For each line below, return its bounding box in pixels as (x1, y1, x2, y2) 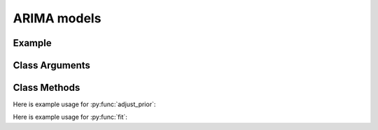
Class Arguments (13, 59, 91, 71)
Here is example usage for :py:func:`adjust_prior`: (13, 100, 156, 108)
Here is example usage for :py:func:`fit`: (13, 113, 127, 122)
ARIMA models (13, 10, 101, 26)
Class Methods (13, 82, 80, 94)
